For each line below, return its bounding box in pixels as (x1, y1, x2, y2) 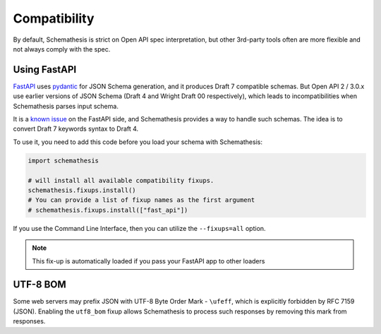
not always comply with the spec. (13, 44, 111, 53)
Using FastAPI (13, 64, 77, 76)
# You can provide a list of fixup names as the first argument (28, 196, 255, 204)
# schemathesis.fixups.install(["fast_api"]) (28, 205, 188, 214)
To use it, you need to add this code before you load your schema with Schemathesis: (13, 138, 262, 146)
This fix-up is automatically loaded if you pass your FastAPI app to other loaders (32, 256, 265, 265)
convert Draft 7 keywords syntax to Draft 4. (13, 124, 139, 133)
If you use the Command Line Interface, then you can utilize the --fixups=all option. (13, 224, 266, 232)
